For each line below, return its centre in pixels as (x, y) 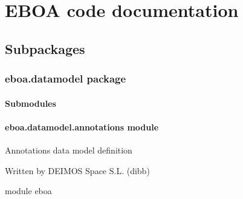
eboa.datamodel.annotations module (82, 126)
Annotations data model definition (69, 150)
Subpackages (45, 48)
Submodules (31, 103)
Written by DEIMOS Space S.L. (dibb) (77, 170)
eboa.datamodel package (66, 79)
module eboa (28, 191)
